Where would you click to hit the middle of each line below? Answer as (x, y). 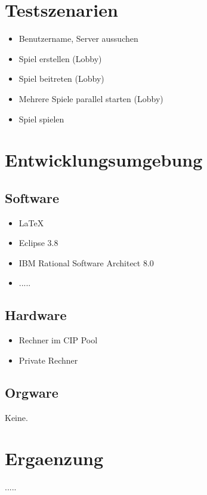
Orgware (32, 392)
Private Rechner (48, 360)
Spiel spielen (41, 119)
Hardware (36, 315)
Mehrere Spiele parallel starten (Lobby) (91, 98)
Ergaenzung (54, 458)
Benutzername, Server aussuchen (78, 39)
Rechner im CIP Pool (58, 340)
